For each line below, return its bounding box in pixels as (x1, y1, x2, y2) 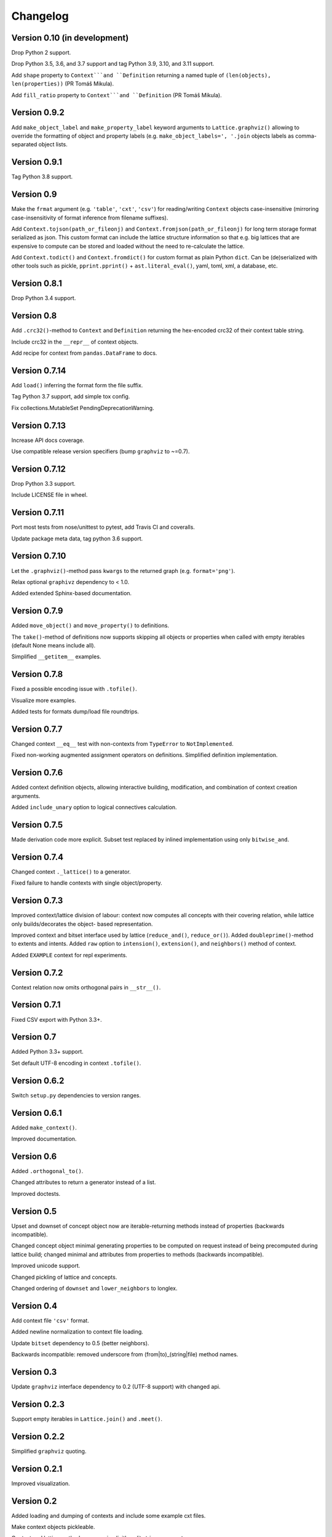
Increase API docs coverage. (11, 437, 85, 444)
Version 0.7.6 (11, 767, 63, 778)
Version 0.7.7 (11, 724, 63, 734)
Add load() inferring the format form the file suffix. (11, 381, 143, 389)
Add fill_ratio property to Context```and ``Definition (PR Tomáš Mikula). (11, 91, 222, 98)
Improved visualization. (11, 1479, 70, 1487)
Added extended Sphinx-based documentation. (11, 590, 132, 597)
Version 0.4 (11, 1300, 58, 1311)
